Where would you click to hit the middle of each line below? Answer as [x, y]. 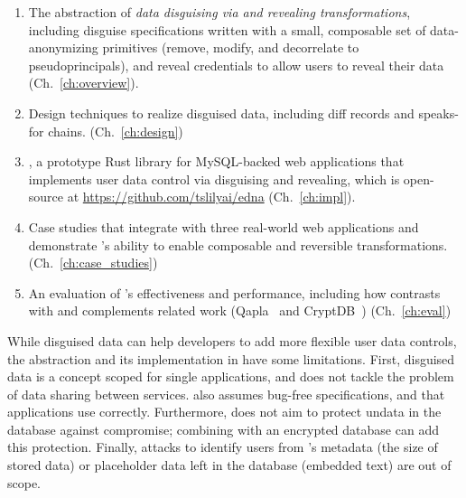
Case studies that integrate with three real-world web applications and [224, 226]
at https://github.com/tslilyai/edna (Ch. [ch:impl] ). [211, 197]
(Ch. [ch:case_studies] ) [93, 263]
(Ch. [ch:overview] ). [84, 83]
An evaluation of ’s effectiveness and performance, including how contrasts [234, 292]
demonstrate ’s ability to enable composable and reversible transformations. [238, 244]
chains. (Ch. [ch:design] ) [116, 131]
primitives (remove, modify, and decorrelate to [231, 47]
